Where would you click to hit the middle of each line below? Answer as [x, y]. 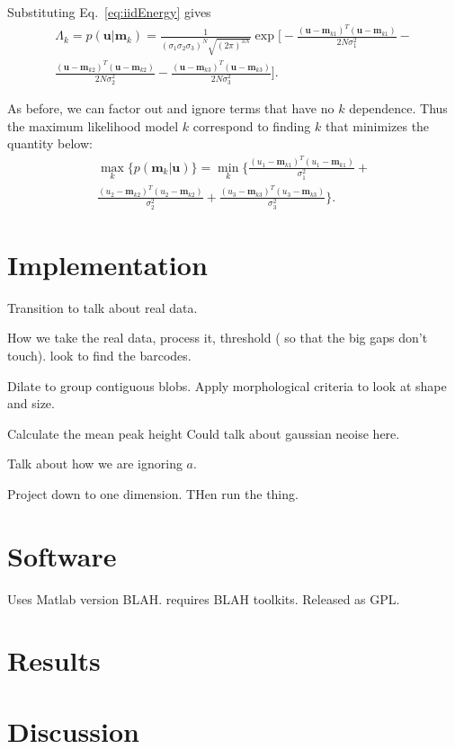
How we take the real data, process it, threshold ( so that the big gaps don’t [218, 338]
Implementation [107, 264]
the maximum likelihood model [93, 125]
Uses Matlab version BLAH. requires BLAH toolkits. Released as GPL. [204, 598]
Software [62, 555]
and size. [31, 403]
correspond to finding [252, 125]
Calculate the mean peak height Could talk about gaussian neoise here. [204, 433]
